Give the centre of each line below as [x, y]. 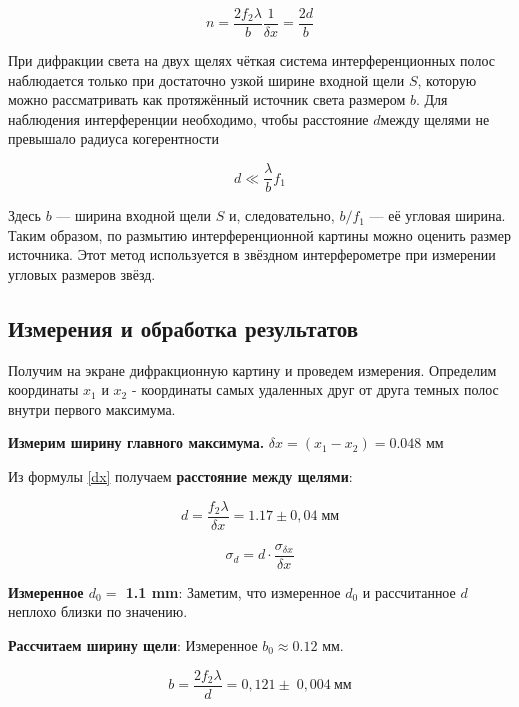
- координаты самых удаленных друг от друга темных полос [315, 389]
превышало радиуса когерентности [113, 138]
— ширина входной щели [134, 215]
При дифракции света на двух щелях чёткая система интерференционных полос [251, 60]
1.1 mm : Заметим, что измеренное [233, 591]
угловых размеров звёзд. [82, 273]
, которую [447, 79]
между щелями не [435, 118]
